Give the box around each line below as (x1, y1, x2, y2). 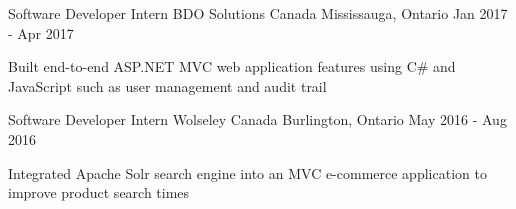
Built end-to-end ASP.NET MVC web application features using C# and (8, 56, 456, 77)
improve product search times (8, 182, 190, 203)
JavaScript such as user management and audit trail (8, 75, 327, 96)
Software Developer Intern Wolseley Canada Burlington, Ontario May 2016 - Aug (8, 109, 507, 130)
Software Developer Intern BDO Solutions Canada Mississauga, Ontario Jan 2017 (8, 3, 508, 23)
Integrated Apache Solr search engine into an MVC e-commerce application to (8, 162, 487, 183)
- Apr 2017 (8, 22, 74, 43)
